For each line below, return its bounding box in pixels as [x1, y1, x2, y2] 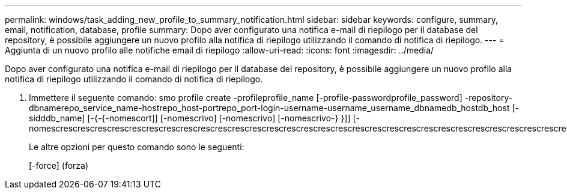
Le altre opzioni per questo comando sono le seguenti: [29, 142, 244, 152]
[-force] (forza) [29, 160, 89, 171]
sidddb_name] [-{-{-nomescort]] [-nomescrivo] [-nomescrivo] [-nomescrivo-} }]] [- [29, 113, 360, 123]
